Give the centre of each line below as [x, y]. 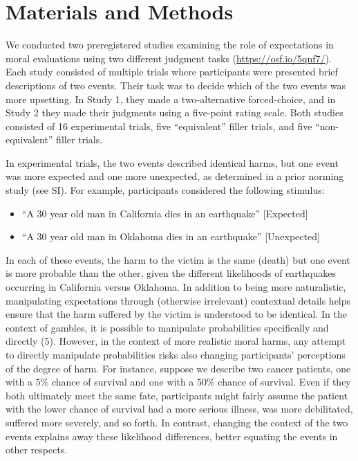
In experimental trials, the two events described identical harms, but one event [172, 162]
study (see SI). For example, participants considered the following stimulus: [165, 190]
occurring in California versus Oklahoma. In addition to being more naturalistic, [176, 287]
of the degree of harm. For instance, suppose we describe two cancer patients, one [178, 368]
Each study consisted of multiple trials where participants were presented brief [172, 72]
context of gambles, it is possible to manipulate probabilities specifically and [167, 327]
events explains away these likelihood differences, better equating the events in [172, 436]
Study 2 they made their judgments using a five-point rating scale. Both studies [175, 112]
